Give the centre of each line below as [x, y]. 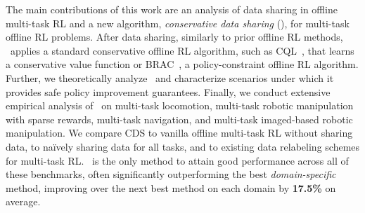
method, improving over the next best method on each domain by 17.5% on [171, 187]
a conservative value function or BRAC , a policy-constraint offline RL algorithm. [182, 64]
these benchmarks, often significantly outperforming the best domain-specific [171, 174]
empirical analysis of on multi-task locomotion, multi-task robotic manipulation [180, 105]
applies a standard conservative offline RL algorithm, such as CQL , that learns [182, 50]
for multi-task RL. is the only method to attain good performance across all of [177, 160]
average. [23, 201]
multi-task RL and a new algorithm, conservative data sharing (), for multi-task [178, 23]
